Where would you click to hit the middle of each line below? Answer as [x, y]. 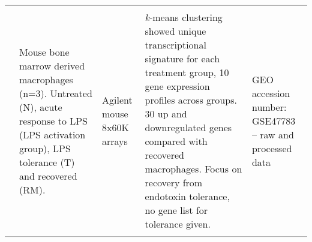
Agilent [117, 100]
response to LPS [54, 120]
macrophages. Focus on [193, 169]
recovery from [174, 182]
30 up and [166, 114]
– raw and [273, 134]
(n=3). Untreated [56, 93]
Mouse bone [44, 52]
